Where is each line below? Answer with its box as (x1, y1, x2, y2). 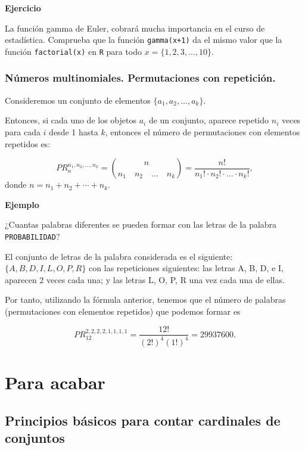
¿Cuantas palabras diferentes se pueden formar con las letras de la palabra (5, 218, 277, 231)
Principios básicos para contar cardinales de (5, 411, 281, 429)
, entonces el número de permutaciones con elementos (105, 125, 300, 138)
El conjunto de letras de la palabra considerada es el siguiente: (5, 250, 233, 262)
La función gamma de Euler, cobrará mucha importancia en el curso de (5, 21, 265, 34)
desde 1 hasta (49, 125, 98, 138)
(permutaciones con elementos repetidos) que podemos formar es (5, 305, 241, 317)
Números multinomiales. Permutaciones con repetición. (5, 70, 276, 85)
